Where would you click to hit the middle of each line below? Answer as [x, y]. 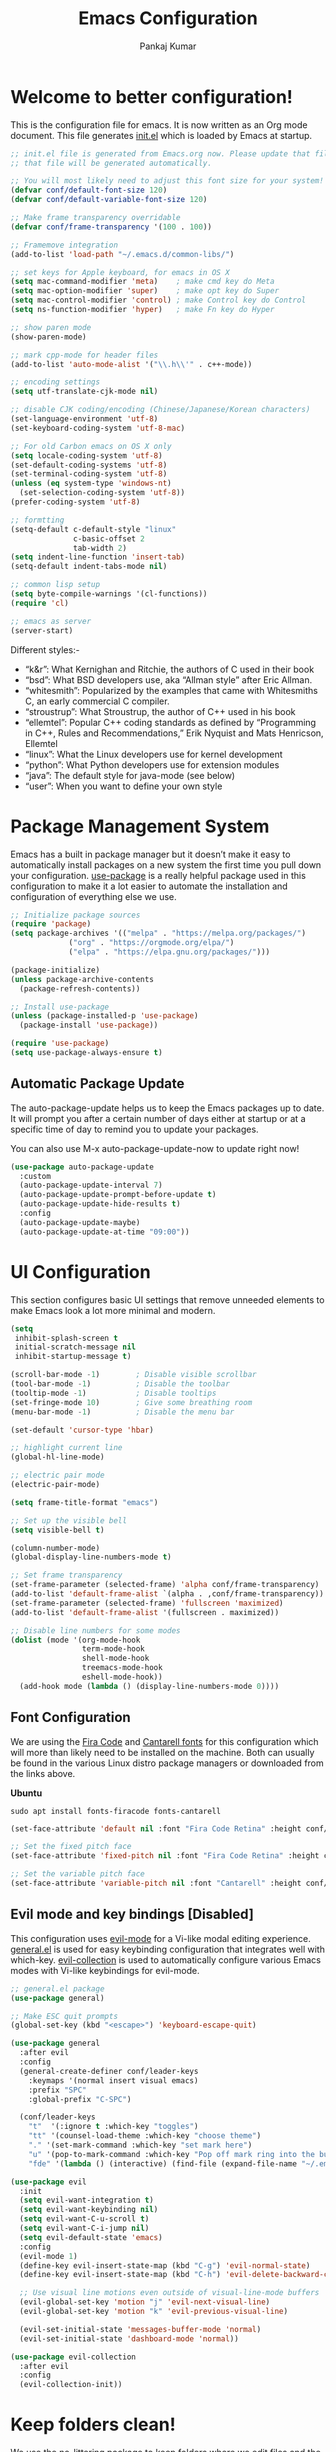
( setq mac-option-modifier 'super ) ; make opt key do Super [145, 291]
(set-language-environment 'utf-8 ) [84, 419]
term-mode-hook [113, 1649]
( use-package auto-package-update [82, 1167]
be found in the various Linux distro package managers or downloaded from [167, 1763]
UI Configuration [81, 1271]
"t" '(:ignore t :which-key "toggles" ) [113, 2127]
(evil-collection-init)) [71, 2385]
